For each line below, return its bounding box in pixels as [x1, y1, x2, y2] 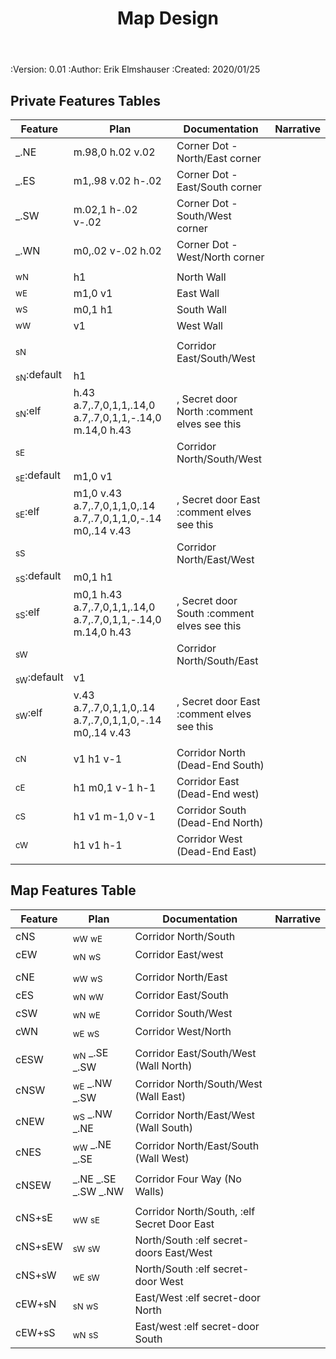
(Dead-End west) [176, 787, 260, 801]
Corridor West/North [134, 1025, 232, 1039]
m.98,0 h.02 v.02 [73, 145, 156, 159]
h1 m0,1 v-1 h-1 [73, 780, 157, 794]
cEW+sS [15, 1326, 56, 1340]
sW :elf [15, 706, 43, 722]
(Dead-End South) [176, 758, 265, 772]
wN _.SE [72, 1045, 109, 1061]
